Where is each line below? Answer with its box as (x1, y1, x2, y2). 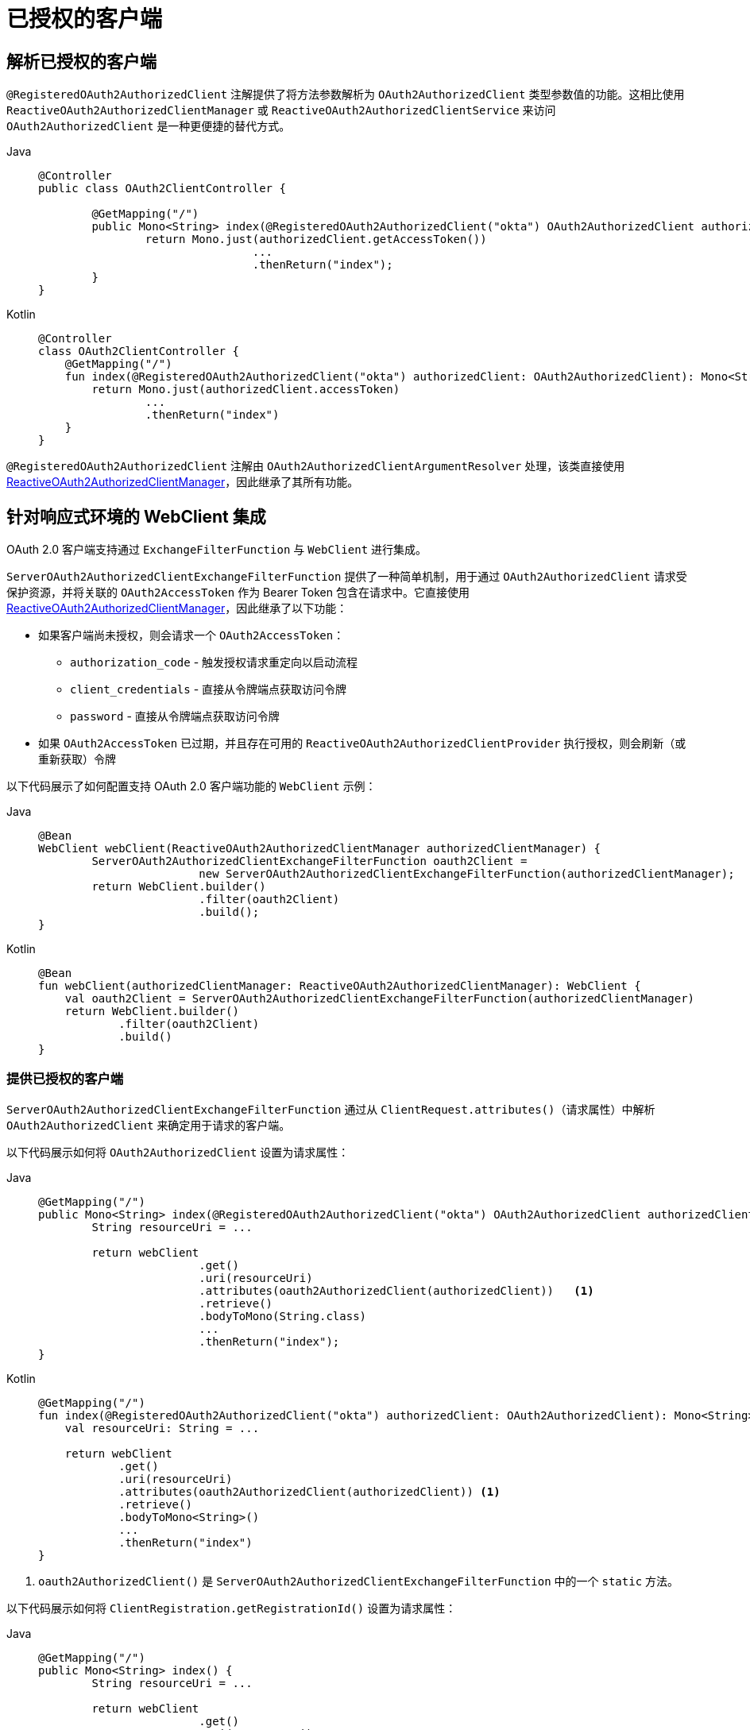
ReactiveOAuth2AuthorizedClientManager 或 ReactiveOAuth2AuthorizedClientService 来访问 (6, 103, 556, 118)
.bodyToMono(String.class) (199, 1309, 367, 1323)
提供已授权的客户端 (6, 1071, 124, 1087)
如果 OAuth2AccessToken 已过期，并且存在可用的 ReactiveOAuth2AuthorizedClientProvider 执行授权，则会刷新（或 (38, 736, 686, 751)
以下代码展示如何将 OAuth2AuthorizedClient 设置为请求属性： (6, 1145, 350, 1159)
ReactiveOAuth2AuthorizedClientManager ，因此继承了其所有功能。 (6, 475, 359, 489)
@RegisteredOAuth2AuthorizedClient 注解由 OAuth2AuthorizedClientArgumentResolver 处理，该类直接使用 (6, 459, 625, 473)
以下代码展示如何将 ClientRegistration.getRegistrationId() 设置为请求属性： (6, 1601, 457, 1615)
